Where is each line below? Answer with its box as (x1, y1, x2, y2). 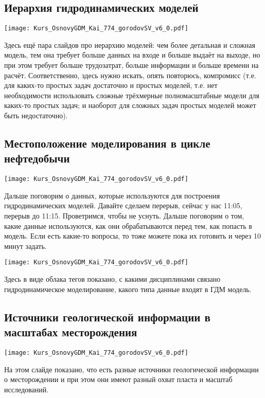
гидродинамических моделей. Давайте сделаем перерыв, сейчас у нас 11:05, (4, 200, 242, 211)
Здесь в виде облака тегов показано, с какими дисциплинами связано (4, 274, 221, 284)
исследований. (4, 384, 49, 394)
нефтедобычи (4, 150, 70, 166)
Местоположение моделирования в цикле (4, 135, 210, 151)
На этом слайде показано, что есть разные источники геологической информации (4, 364, 259, 374)
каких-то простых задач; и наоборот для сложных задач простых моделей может (4, 100, 256, 111)
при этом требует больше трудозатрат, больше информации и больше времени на (4, 60, 259, 70)
